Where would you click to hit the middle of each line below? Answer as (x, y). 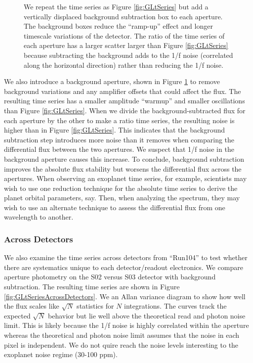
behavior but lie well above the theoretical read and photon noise (147, 315)
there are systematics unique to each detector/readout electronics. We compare (124, 267)
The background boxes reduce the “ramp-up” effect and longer (118, 26)
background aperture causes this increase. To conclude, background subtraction (124, 159)
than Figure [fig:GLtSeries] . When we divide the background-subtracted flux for (125, 110)
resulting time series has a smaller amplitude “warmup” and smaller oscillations (125, 101)
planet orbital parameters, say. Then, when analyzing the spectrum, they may (122, 198)
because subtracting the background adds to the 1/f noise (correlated (128, 55)
